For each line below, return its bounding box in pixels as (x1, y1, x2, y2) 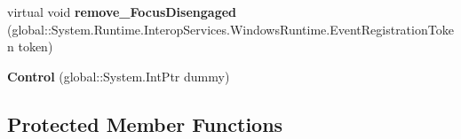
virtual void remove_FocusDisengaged (7, 3, 237, 20)
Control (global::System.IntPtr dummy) (7, 66, 230, 85)
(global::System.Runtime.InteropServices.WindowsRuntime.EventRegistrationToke (7, 19, 454, 38)
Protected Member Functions (7, 110, 283, 137)
